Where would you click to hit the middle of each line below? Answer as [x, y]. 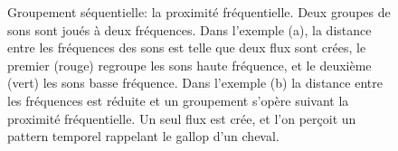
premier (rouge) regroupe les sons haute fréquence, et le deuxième [190, 65]
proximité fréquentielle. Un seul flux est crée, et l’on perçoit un [182, 118]
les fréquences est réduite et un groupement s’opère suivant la [178, 100]
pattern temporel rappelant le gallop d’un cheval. [143, 136]
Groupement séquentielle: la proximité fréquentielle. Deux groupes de [199, 12]
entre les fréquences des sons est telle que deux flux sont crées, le [187, 47]
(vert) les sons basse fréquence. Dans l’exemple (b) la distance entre [195, 83]
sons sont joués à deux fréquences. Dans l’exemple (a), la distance [190, 29]
